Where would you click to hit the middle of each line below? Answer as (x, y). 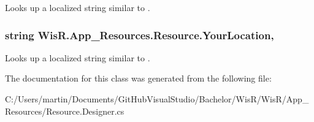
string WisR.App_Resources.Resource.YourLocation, (140, 35)
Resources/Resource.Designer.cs (65, 111)
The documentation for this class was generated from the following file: (138, 78)
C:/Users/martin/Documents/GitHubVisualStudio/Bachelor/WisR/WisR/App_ (157, 99)
